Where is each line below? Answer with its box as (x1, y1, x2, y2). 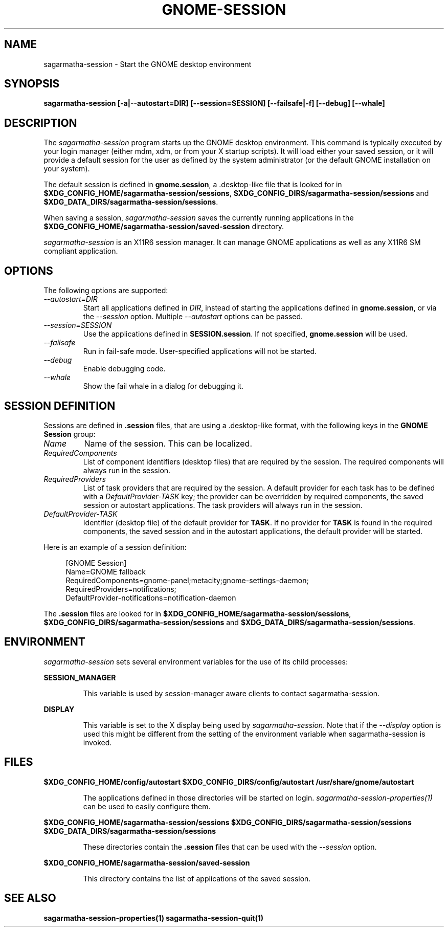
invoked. (83, 738, 112, 747)
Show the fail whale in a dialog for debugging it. (83, 382, 244, 391)
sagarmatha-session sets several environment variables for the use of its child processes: (43, 657, 348, 666)
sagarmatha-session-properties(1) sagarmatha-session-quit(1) (43, 913, 264, 922)
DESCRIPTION (4, 116, 77, 129)
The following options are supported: (43, 286, 168, 295)
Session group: (43, 429, 96, 438)
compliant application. (43, 247, 118, 256)
